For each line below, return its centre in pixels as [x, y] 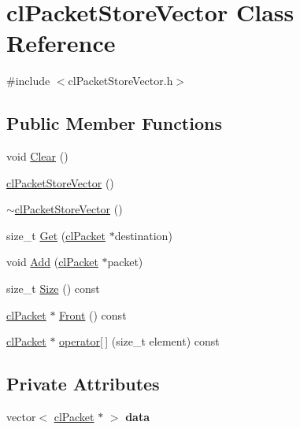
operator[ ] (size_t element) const [139, 341]
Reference [61, 43]
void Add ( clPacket [52, 262]
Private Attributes [83, 384]
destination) [143, 235]
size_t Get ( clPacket [56, 235]
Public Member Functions [114, 123]
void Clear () [37, 156]
